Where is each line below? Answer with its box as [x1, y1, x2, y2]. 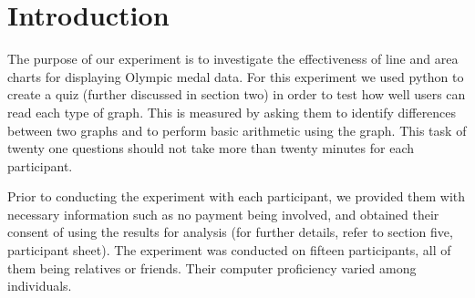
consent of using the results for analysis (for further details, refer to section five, [7, 222, 453, 241]
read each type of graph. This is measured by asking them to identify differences [7, 102, 457, 121]
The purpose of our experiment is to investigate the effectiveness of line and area [7, 49, 459, 68]
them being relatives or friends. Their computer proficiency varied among [7, 258, 417, 277]
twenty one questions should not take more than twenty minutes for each [7, 139, 415, 158]
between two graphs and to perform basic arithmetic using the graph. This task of [7, 120, 467, 139]
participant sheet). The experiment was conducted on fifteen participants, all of [7, 241, 451, 260]
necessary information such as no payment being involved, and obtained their [7, 204, 439, 223]
